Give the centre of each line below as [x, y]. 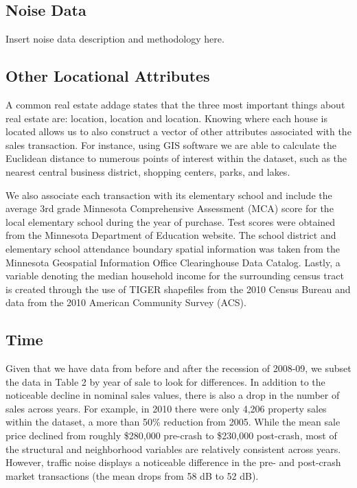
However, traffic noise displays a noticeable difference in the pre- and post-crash [173, 462]
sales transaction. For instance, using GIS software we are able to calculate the [171, 144]
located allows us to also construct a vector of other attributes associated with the [178, 131]
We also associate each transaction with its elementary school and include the [169, 195]
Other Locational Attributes [108, 76]
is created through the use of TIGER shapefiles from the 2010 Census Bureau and [178, 289]
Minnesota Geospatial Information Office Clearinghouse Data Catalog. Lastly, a [173, 262]
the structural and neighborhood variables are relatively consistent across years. [173, 449]
